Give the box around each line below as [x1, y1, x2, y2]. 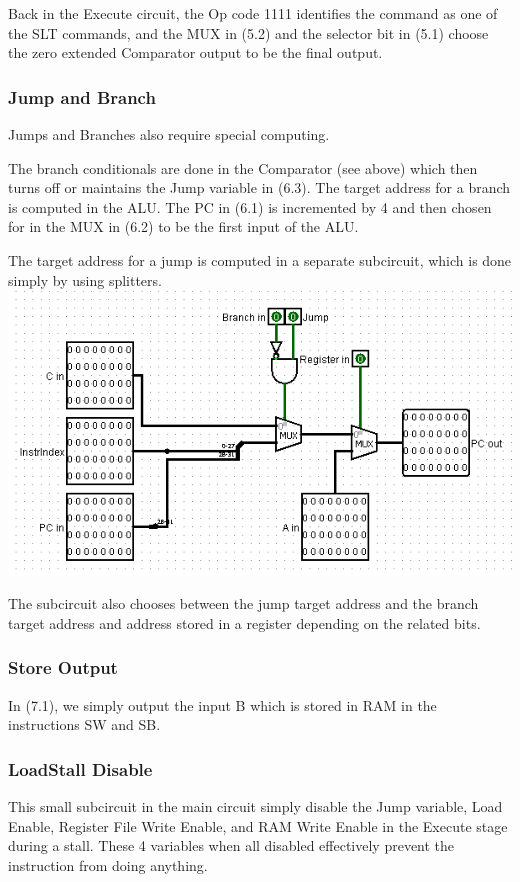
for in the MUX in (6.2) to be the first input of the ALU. [8, 216, 359, 237]
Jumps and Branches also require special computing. [8, 124, 330, 144]
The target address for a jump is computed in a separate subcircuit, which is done [8, 249, 512, 270]
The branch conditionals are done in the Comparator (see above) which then [8, 157, 478, 178]
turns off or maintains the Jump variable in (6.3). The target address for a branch [8, 177, 511, 198]
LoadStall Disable [8, 756, 153, 781]
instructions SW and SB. [8, 714, 161, 735]
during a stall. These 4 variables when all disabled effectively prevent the [8, 835, 455, 856]
